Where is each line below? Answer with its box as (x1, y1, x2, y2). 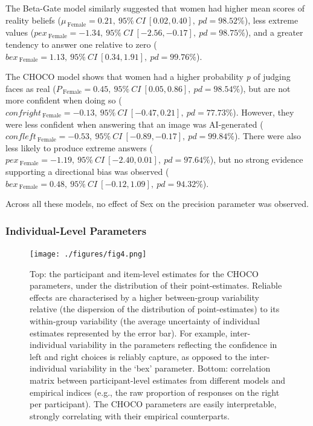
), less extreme (244, 13, 298, 26)
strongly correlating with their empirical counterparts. (30, 409, 230, 422)
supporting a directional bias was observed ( (5, 165, 169, 177)
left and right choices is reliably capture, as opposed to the (30, 350, 247, 362)
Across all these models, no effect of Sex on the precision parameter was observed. (5, 197, 309, 210)
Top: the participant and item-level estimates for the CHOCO (30, 267, 259, 280)
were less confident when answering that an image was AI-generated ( (5, 117, 263, 130)
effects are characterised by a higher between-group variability (30, 290, 259, 303)
